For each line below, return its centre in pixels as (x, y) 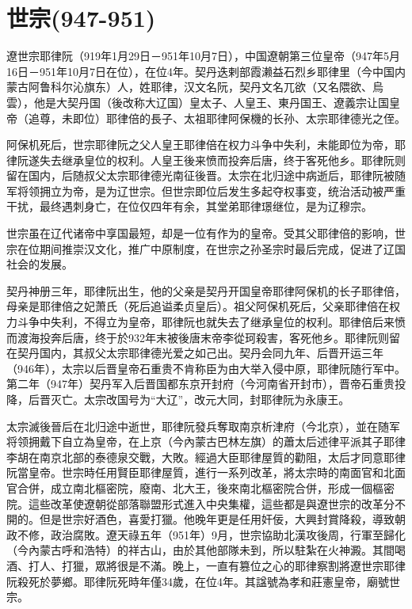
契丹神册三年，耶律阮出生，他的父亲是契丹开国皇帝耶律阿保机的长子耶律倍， (206, 290)
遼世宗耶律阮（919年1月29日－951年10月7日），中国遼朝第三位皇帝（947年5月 (203, 56)
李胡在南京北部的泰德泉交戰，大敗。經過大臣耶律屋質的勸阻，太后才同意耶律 (206, 457)
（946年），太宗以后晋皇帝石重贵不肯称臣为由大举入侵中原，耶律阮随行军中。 (206, 368)
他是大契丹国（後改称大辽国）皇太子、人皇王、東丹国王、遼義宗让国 (211, 102)
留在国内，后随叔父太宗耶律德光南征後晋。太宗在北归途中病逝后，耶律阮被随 (206, 175)
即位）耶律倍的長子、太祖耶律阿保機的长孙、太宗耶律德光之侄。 (239, 118)
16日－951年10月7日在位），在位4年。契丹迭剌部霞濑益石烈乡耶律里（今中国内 (206, 71)
